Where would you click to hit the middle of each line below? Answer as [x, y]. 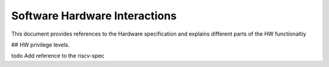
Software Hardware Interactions [94, 16]
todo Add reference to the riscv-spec [58, 56]
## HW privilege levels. [41, 45]
